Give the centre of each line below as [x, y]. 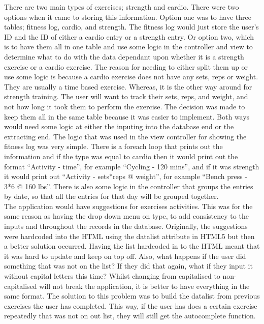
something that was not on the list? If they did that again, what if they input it [128, 266]
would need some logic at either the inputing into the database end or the [119, 126]
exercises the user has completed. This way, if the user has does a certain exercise [131, 305]
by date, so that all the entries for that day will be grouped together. [111, 196]
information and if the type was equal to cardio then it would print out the [121, 156]
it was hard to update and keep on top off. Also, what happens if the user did [125, 256]
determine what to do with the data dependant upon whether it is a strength [124, 56]
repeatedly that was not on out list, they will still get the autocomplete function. [130, 316]
